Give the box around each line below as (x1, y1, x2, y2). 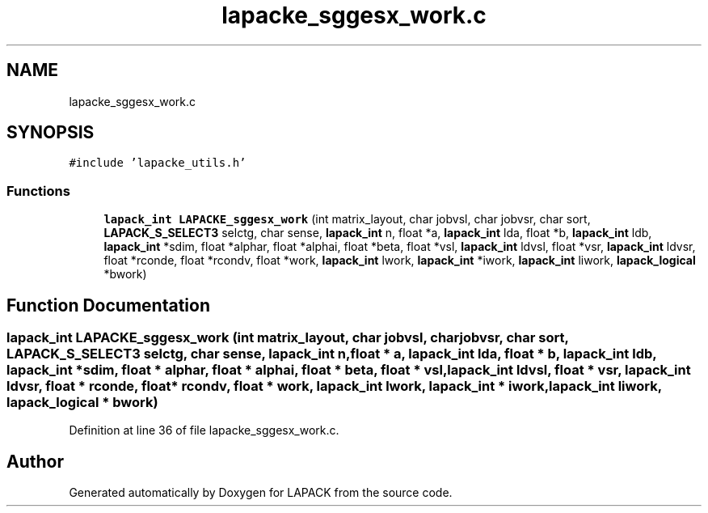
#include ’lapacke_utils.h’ (69, 156, 247, 170)
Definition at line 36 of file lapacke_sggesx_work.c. (69, 423, 339, 438)
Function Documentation (6, 295, 210, 316)
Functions (6, 182, 70, 199)
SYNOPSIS (6, 122, 95, 143)
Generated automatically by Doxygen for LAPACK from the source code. (69, 485, 453, 500)
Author (6, 451, 64, 472)
